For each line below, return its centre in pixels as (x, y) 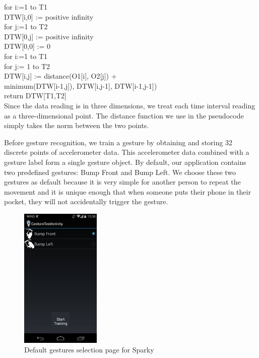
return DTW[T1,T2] (35, 96)
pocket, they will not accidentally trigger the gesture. (86, 201)
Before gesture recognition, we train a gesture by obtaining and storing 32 (118, 142)
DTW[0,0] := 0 (27, 46)
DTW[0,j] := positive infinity (49, 36)
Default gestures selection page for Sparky (89, 350)
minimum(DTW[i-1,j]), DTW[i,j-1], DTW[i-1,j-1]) (81, 85)
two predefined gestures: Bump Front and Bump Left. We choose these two (120, 172)
